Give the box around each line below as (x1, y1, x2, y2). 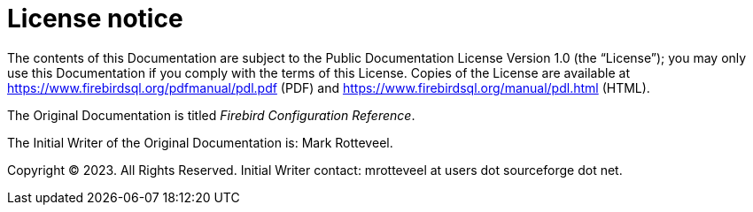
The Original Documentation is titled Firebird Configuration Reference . (7, 107, 415, 123)
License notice (7, 4, 183, 34)
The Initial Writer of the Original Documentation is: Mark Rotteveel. (7, 134, 393, 150)
